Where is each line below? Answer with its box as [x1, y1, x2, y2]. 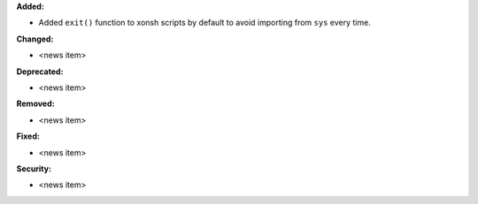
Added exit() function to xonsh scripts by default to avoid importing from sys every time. [38, 18, 371, 28]
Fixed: [16, 131, 40, 141]
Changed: [16, 34, 54, 44]
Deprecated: [16, 66, 64, 77]
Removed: [16, 98, 55, 110]
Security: [16, 163, 52, 174]
